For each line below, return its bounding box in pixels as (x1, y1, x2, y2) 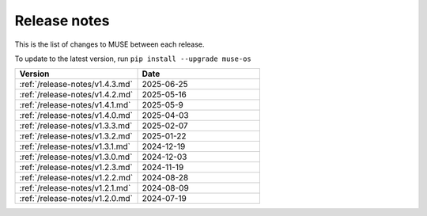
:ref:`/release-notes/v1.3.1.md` (19, 141, 130, 152)
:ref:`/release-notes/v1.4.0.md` (19, 110, 134, 121)
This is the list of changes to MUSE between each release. (14, 40, 205, 49)
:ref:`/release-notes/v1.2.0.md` (19, 193, 134, 204)
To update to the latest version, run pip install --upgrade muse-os (14, 54, 252, 63)
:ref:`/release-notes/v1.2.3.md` (19, 162, 134, 173)
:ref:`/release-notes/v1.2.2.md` (19, 172, 134, 184)
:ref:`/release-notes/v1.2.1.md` (19, 183, 131, 194)
